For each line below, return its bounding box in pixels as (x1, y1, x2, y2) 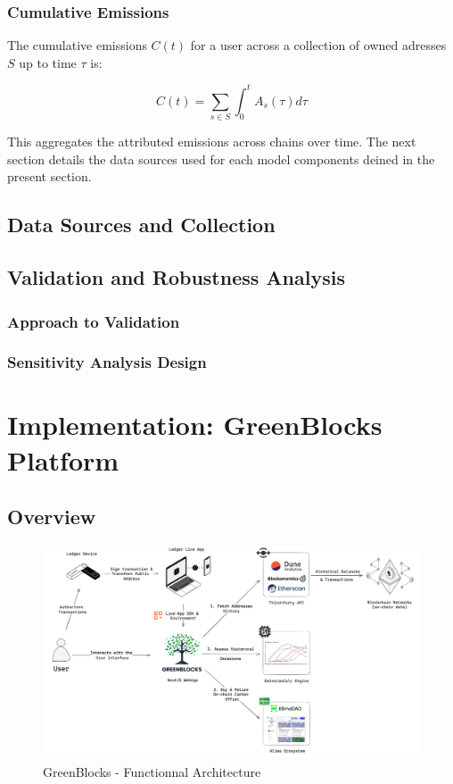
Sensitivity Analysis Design (7, 351, 207, 373)
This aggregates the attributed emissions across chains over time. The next (7, 132, 416, 151)
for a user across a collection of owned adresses (190, 36, 447, 54)
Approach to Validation (7, 310, 180, 332)
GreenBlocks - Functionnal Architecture (43, 762, 261, 780)
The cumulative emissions (7, 36, 147, 54)
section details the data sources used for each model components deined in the (7, 149, 435, 168)
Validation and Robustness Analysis (7, 263, 345, 291)
